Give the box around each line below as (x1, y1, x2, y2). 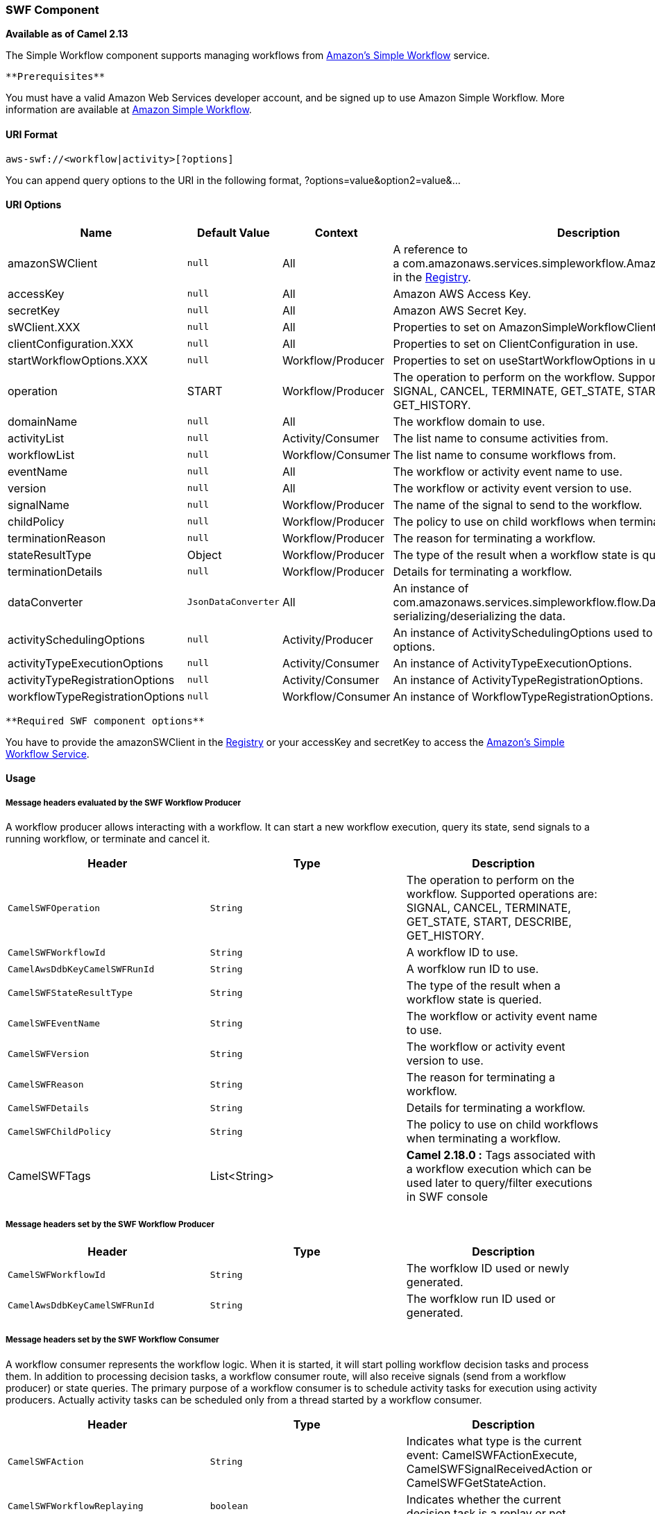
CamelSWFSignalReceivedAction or (406, 1461, 593, 1476)
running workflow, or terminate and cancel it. (6, 833, 210, 845)
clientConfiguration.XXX (8, 336, 134, 351)
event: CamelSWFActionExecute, (406, 1447, 577, 1462)
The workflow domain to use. (393, 414, 545, 429)
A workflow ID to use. (406, 945, 518, 960)
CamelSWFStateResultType (8, 987, 133, 998)
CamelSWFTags (8, 1169, 91, 1183)
